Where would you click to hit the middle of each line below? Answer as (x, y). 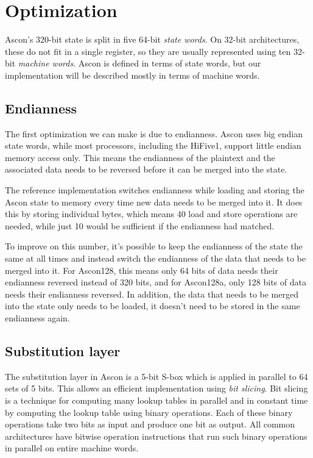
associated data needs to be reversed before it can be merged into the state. (146, 169)
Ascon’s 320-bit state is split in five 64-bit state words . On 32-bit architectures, (152, 39)
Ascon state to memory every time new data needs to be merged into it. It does (154, 202)
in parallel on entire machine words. (72, 448)
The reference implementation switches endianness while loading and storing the (155, 190)
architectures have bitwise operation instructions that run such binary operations (156, 436)
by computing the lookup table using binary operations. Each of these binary (149, 412)
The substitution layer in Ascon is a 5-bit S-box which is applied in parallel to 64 (156, 376)
